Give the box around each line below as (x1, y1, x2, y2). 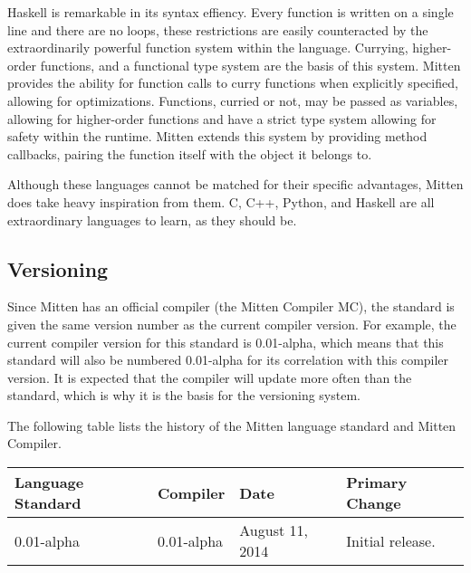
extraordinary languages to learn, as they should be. (7, 210, 297, 229)
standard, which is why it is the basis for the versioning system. (7, 386, 360, 405)
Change (346, 492, 401, 514)
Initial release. (346, 530, 436, 551)
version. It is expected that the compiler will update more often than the (7, 368, 412, 387)
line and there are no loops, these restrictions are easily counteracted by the (7, 20, 428, 39)
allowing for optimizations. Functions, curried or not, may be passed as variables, (7, 91, 458, 110)
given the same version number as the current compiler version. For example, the (7, 314, 457, 333)
